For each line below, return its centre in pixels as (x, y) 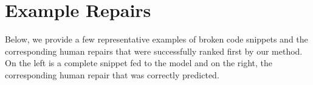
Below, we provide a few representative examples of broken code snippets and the (156, 39)
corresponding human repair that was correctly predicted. (112, 74)
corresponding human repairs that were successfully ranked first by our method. (154, 51)
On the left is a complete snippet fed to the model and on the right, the (139, 63)
